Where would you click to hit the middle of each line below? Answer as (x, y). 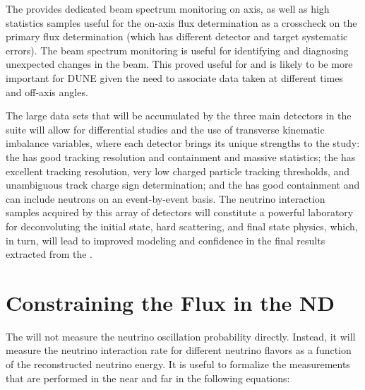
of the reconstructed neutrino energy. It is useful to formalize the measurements (178, 364)
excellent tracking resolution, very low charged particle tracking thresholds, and (178, 171)
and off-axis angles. (47, 91)
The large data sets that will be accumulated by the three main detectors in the (179, 116)
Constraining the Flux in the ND (170, 302)
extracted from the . (49, 254)
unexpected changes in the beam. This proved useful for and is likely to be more (179, 64)
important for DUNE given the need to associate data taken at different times (174, 77)
